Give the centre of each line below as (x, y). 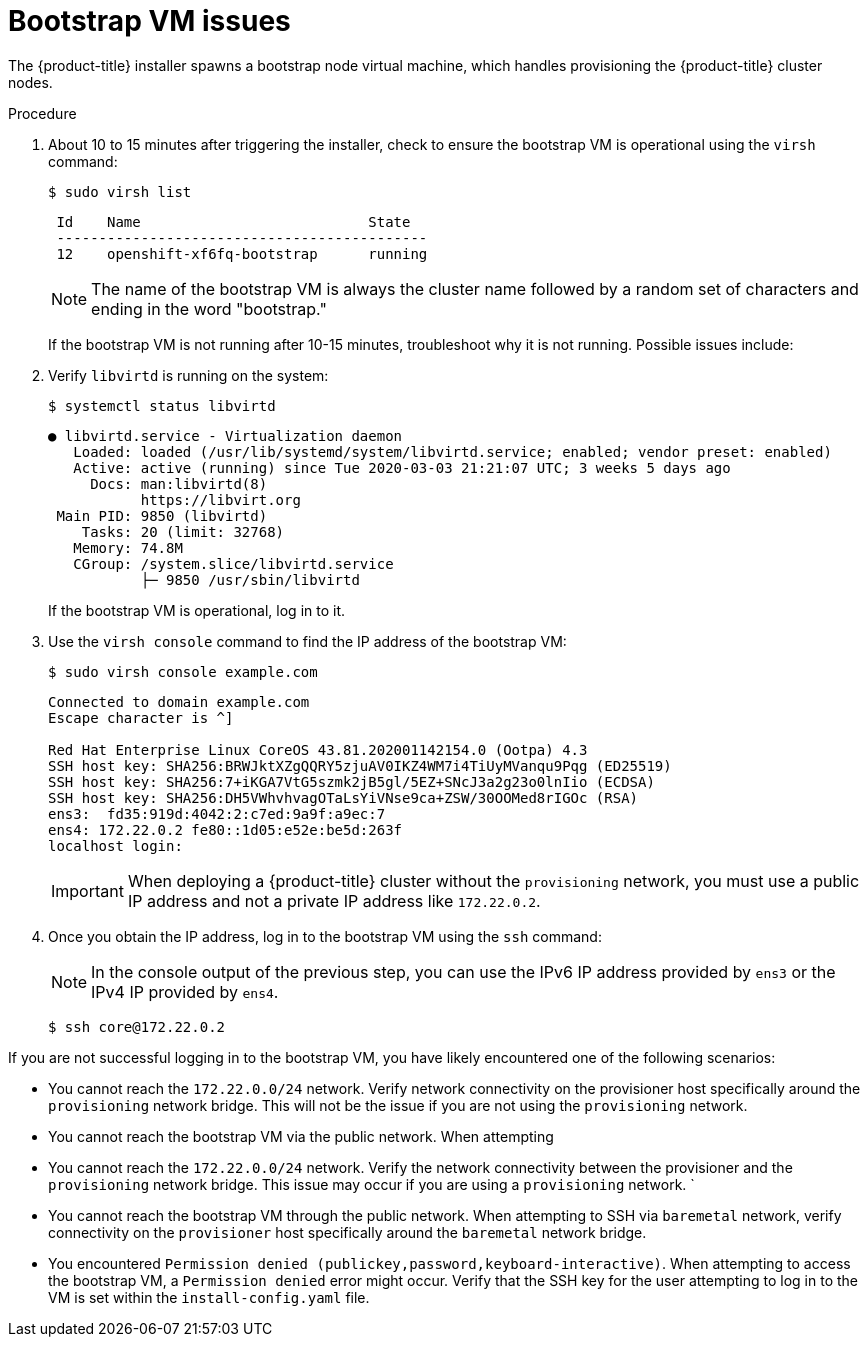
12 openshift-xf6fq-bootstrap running (242, 253)
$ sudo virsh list (120, 191)
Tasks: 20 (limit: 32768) (183, 531)
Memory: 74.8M (128, 547)
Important (87, 890)
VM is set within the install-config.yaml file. (209, 1297)
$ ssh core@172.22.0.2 (137, 1026)
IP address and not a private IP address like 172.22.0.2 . (334, 900)
